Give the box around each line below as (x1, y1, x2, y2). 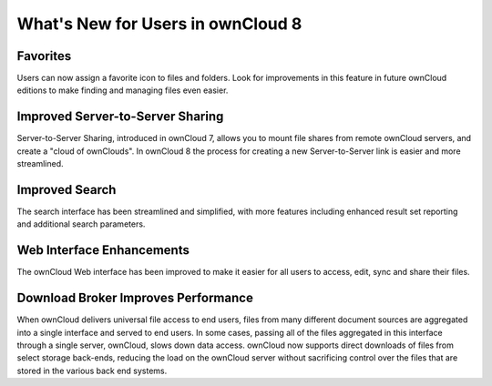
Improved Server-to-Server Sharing (16, 109, 224, 125)
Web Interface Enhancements (16, 242, 190, 259)
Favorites (16, 48, 72, 64)
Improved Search (16, 182, 117, 198)
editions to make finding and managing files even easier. (16, 85, 229, 96)
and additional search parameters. (16, 218, 146, 229)
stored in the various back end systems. (16, 365, 168, 376)
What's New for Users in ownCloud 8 (16, 14, 302, 34)
